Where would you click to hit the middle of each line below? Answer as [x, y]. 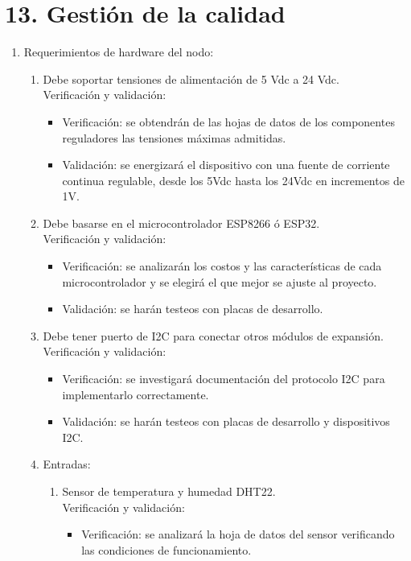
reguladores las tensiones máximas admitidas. [174, 137]
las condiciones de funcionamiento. [166, 549]
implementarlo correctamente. [136, 394]
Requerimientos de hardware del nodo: [119, 52]
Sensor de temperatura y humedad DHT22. [169, 491]
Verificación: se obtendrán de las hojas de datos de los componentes [228, 121]
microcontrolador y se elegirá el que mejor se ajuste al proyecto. [220, 281]
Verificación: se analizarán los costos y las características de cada [222, 266]
